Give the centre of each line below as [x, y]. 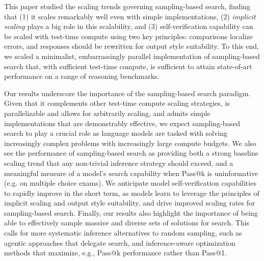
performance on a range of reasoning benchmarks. [82, 76]
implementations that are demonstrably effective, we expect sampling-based [122, 123]
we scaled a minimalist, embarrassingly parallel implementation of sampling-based [132, 56]
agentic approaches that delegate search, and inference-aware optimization [120, 242]
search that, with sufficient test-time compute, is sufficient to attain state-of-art [128, 66]
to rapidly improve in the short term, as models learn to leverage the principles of [132, 193]
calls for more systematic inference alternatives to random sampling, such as [123, 233]
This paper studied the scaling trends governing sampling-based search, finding [127, 6]
